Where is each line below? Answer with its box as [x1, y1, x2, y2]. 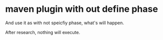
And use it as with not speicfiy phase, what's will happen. [5, 20, 124, 26]
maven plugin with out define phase [5, 3, 158, 15]
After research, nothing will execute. [5, 29, 80, 35]
